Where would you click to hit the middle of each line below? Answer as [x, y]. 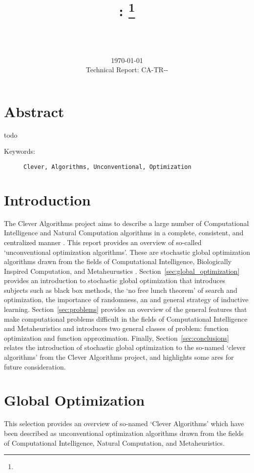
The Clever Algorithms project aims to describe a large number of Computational [127, 223]
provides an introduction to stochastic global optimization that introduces [115, 280]
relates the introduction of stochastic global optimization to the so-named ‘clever [125, 347]
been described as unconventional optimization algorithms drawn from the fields [124, 433]
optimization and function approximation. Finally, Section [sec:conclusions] [117, 338]
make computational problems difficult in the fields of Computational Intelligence [126, 319]
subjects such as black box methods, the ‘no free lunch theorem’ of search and [121, 290]
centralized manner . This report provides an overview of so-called [103, 242]
